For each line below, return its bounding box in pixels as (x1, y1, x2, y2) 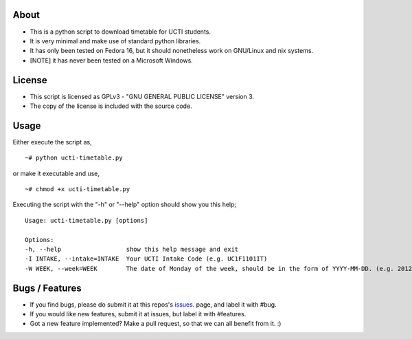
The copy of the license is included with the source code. (30, 102, 192, 110)
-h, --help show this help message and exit (25, 245, 239, 254)
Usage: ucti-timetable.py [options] (25, 217, 148, 224)
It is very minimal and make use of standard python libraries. (30, 36, 201, 45)
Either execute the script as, (12, 138, 92, 146)
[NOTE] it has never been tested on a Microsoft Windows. (30, 56, 194, 65)
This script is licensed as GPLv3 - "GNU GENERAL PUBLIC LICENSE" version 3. (30, 92, 254, 100)
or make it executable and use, (12, 169, 100, 177)
